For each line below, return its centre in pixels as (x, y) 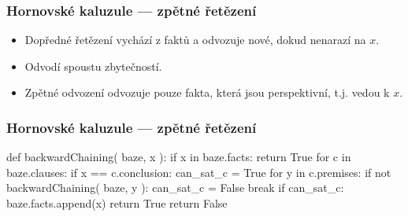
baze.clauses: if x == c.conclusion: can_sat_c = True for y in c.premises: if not (199, 172)
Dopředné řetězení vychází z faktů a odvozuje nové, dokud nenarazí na (195, 40)
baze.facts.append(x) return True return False (117, 203)
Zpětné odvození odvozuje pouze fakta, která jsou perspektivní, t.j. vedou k (207, 92)
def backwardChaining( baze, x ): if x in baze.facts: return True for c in (179, 157)
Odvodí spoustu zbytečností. (93, 66)
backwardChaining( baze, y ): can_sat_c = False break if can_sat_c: (175, 188)
